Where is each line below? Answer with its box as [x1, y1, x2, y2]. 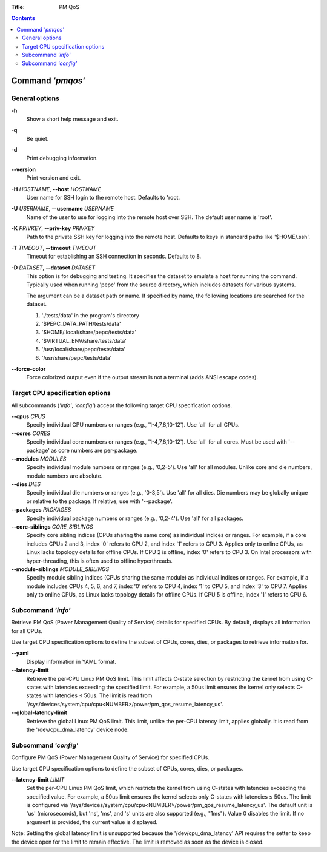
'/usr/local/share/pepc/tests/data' [41, 346, 126, 353]
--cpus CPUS [11, 413, 45, 420]
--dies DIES [11, 481, 41, 488]
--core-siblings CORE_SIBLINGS [11, 523, 93, 530]
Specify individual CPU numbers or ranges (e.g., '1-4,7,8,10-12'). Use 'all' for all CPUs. [26, 421, 240, 428]
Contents [11, 15, 36, 22]
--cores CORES [11, 430, 51, 437]
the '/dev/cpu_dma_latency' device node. [26, 726, 130, 733]
